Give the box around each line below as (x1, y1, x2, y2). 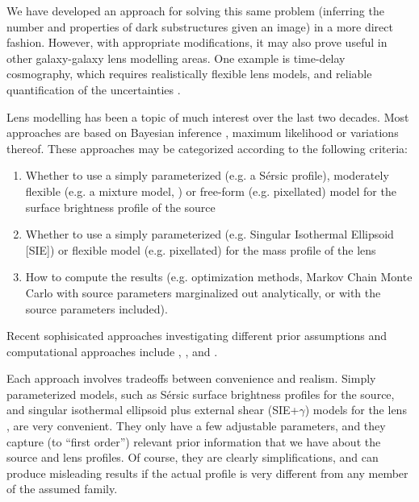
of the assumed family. (6, 480, 118, 497)
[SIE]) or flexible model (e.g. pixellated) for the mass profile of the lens (25, 241, 376, 258)
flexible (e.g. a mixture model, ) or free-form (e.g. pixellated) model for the (25, 182, 396, 199)
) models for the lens (304, 401, 407, 418)
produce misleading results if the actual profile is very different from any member (6, 464, 409, 481)
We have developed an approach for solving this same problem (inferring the (6, 2, 384, 19)
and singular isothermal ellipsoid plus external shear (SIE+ (6, 401, 300, 418)
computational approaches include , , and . (6, 342, 218, 359)
